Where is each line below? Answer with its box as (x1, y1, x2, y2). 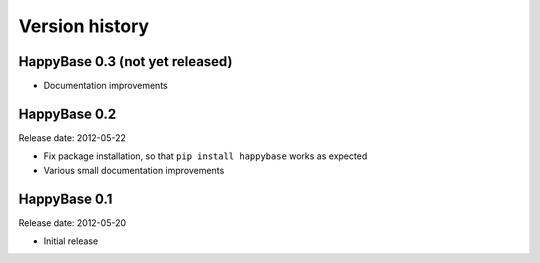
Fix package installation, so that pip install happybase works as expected (43, 150, 368, 162)
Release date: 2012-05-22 (18, 131, 127, 144)
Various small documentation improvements (43, 164, 225, 176)
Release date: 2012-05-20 (18, 216, 127, 229)
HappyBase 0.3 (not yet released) (18, 53, 233, 70)
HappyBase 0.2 (18, 105, 117, 122)
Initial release (43, 235, 99, 247)
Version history (18, 15, 150, 37)
